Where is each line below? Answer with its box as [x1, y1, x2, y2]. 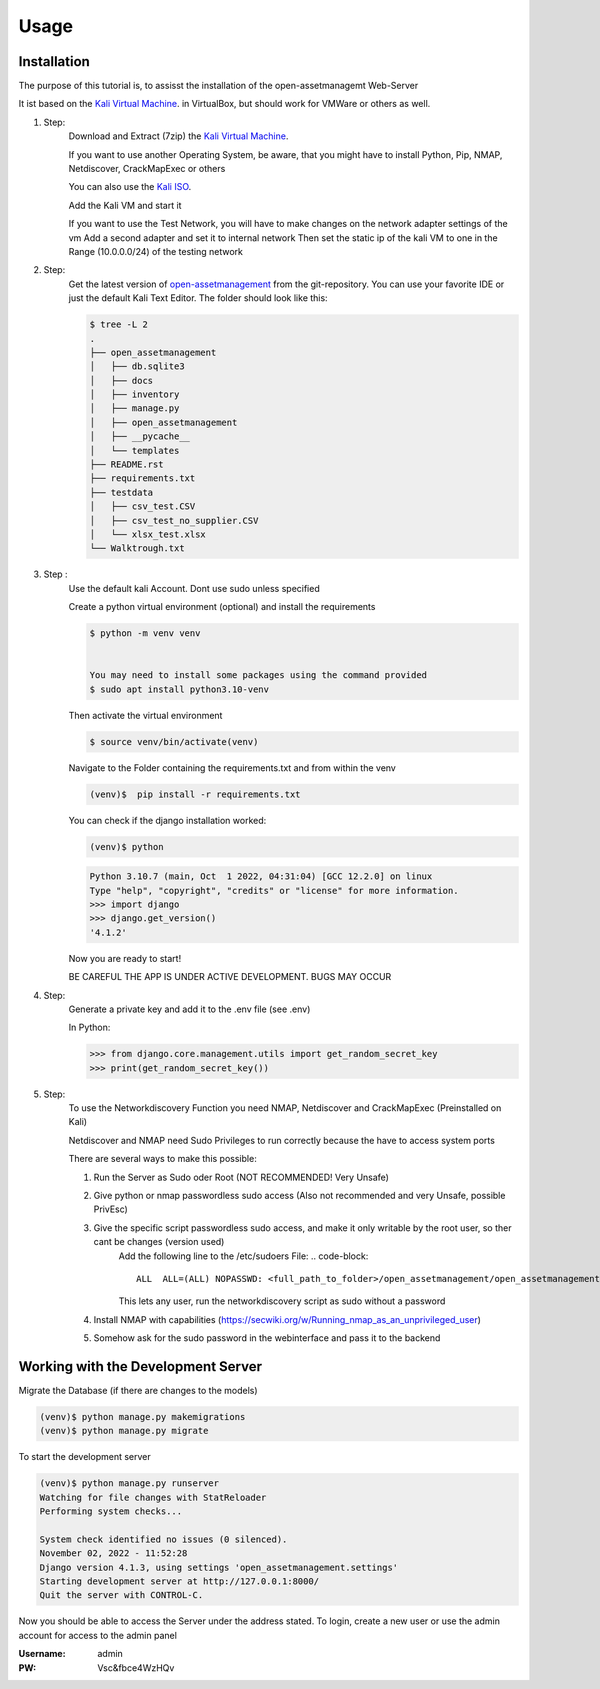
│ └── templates [89, 445, 180, 456]
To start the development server [18, 1451, 151, 1463]
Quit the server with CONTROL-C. [39, 1590, 204, 1601]
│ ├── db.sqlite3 [89, 361, 185, 372]
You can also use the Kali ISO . [68, 181, 192, 193]
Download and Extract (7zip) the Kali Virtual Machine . [68, 130, 289, 142]
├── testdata [89, 486, 154, 498]
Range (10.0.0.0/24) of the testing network [68, 245, 244, 257]
